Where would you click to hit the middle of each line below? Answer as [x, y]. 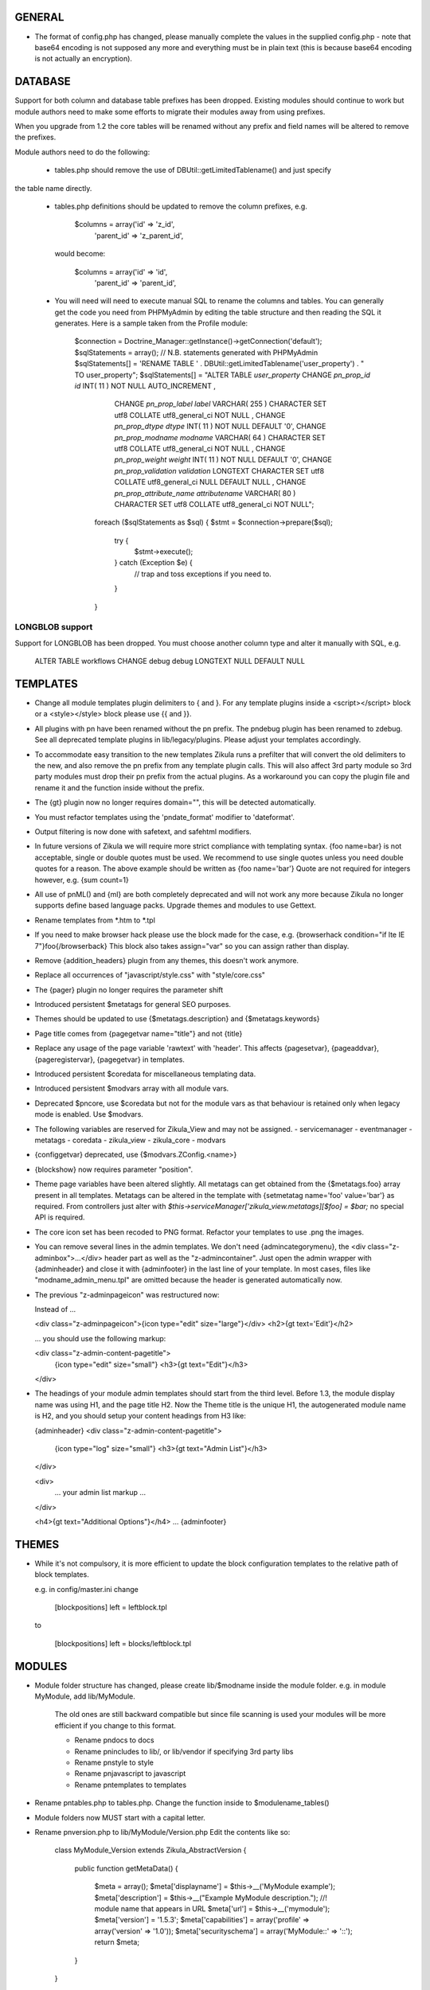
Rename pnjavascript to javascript [130, 1773]
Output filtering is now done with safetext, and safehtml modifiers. [143, 831]
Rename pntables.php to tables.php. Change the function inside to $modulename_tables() [182, 1803]
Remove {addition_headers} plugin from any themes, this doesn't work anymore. [166, 960]
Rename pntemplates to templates [131, 1785]
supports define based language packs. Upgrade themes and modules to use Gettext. [176, 905]
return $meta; [117, 1942]
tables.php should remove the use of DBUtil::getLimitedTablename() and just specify [193, 170]
